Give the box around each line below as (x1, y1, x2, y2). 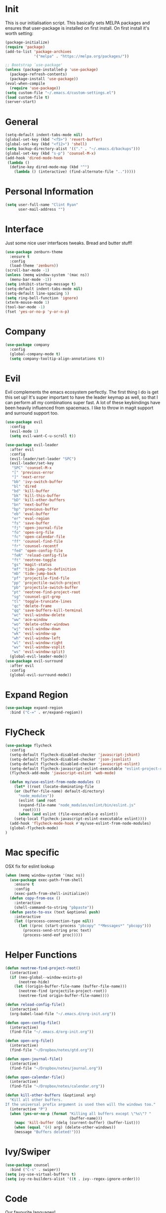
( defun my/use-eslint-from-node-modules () (9, 780, 100, 785)
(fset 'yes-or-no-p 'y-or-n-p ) (5, 309, 70, 315)
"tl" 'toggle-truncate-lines (11, 599, 72, 604)
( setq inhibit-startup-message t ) (5, 281, 77, 286)
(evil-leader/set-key (9, 461, 54, 466)
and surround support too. (5, 410, 59, 416)
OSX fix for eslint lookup (5, 863, 55, 869)
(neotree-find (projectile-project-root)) (18, 988, 107, 994)
